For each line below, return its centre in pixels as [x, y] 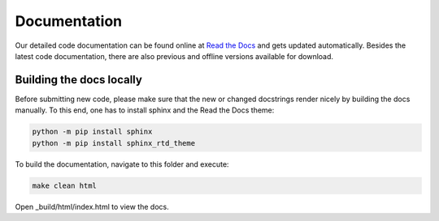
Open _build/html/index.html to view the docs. [92, 206]
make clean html [65, 185]
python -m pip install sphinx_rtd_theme [113, 143]
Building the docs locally [78, 80]
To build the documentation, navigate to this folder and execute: [122, 164]
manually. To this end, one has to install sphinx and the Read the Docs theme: [145, 110]
